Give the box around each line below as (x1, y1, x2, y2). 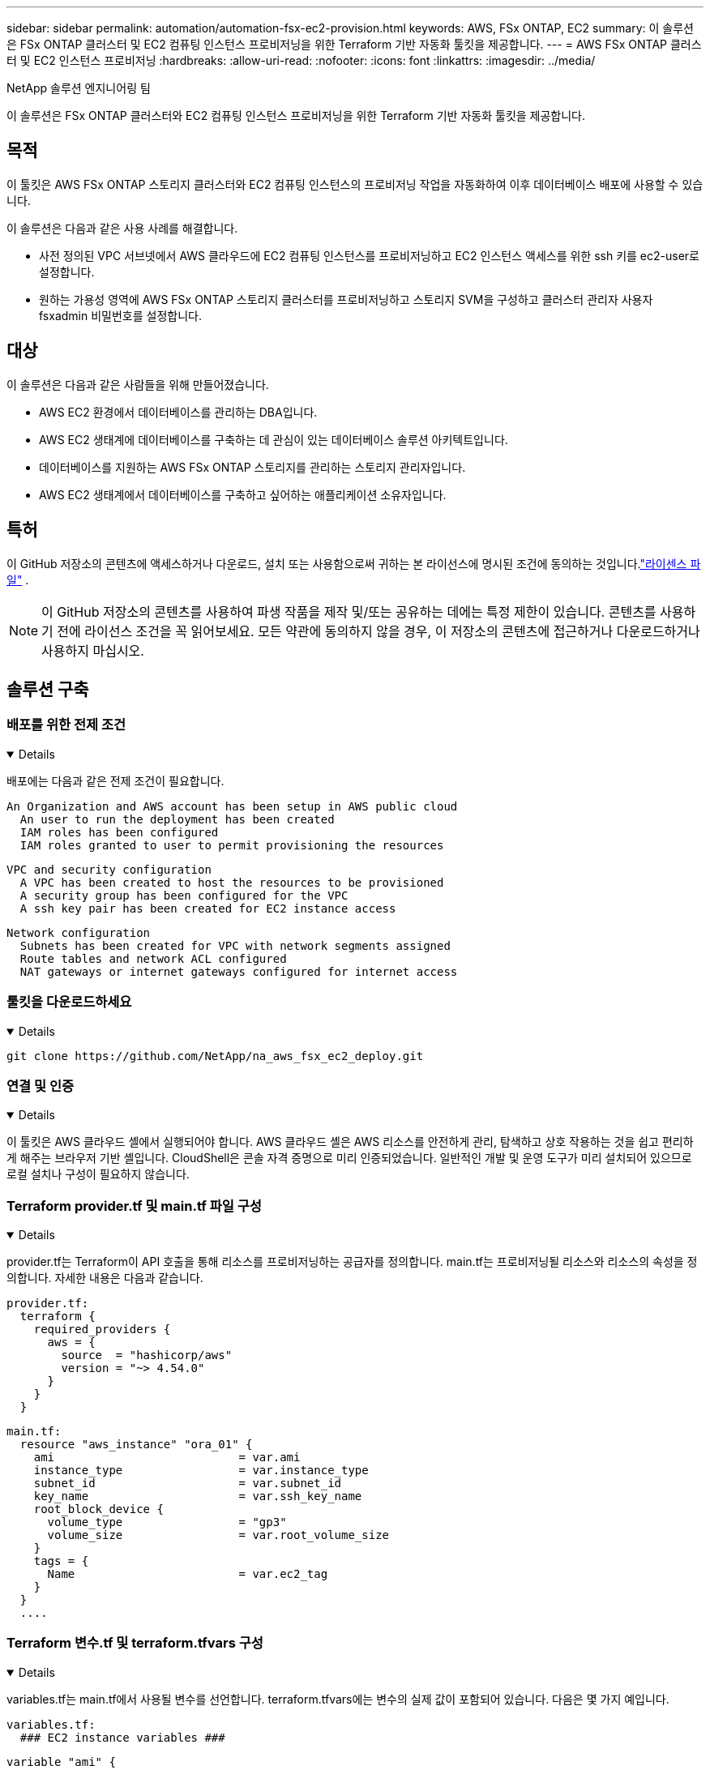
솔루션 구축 (6, 678, 89, 699)
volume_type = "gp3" (47, 1516, 287, 1528)
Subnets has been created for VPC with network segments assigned (19, 938, 451, 952)
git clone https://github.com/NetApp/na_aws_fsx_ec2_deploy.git (6, 1049, 424, 1062)
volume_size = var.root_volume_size (47, 1528, 390, 1541)
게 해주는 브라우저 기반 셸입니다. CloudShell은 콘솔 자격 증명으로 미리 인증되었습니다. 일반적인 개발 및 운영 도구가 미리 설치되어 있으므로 (6, 1151, 692, 1165)
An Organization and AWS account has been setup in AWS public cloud (6, 799, 458, 813)
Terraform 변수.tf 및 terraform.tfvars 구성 (6, 1635, 263, 1652)
